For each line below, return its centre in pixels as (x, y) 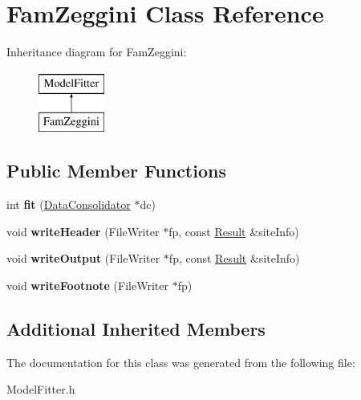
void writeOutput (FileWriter (83, 258)
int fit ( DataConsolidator (69, 204)
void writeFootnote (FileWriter (87, 285)
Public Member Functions (116, 171)
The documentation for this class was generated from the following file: (181, 362)
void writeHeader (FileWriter (83, 231)
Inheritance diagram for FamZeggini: (97, 52)
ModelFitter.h (41, 389)
